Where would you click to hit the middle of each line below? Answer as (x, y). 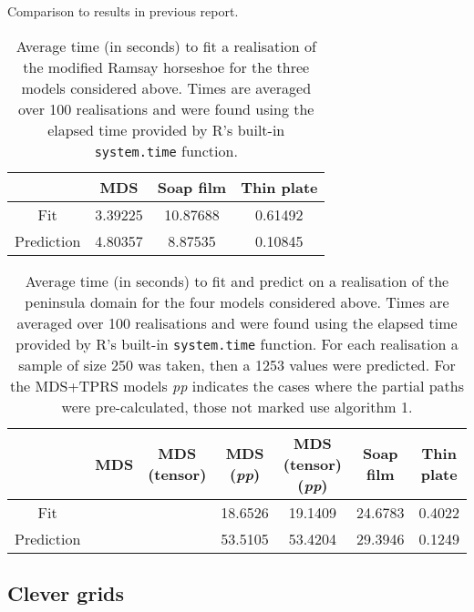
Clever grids (66, 592)
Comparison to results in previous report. (123, 11)
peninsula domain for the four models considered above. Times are (237, 301)
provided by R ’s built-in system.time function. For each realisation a (237, 343)
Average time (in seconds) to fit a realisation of (166, 46)
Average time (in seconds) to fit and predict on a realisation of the (237, 280)
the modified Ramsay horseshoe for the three (166, 66)
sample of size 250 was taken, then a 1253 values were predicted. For (237, 364)
